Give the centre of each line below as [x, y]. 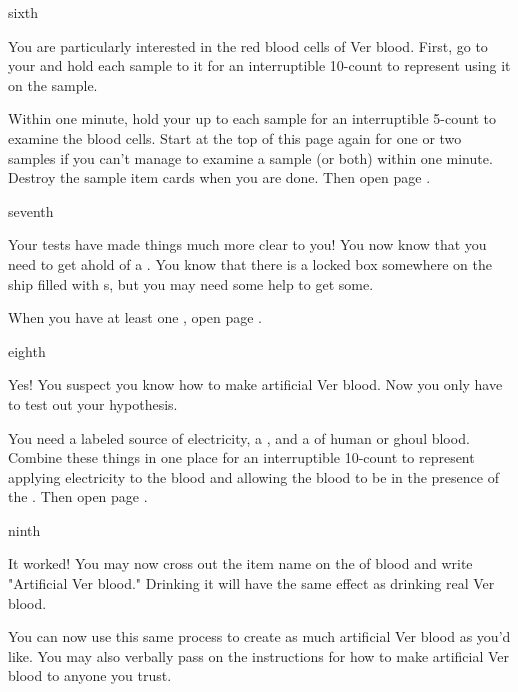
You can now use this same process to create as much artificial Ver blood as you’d [259, 636]
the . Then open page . [78, 496]
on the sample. [53, 84]
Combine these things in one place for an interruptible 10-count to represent [241, 457]
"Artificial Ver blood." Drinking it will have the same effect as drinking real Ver [251, 583]
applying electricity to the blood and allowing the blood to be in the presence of [253, 476]
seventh [31, 210]
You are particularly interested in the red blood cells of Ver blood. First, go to [248, 45]
